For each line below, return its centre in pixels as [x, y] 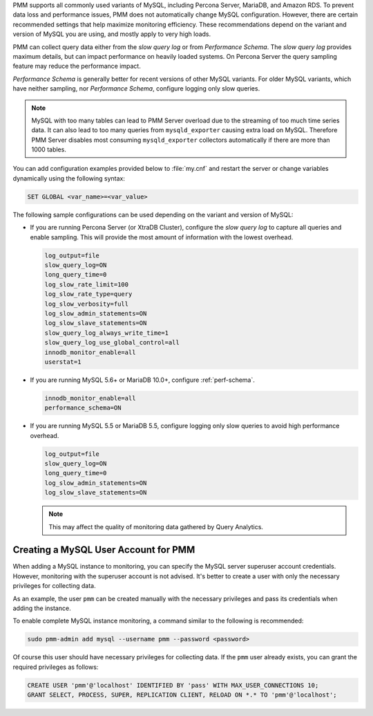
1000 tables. [49, 149]
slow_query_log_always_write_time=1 [107, 333]
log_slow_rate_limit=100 [87, 284]
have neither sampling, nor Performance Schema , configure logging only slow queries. [136, 89]
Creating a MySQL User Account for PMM [104, 550]
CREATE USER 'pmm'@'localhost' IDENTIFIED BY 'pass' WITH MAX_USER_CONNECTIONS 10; [173, 685]
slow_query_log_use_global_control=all [112, 343]
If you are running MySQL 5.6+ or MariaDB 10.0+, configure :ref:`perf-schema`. [143, 380]
